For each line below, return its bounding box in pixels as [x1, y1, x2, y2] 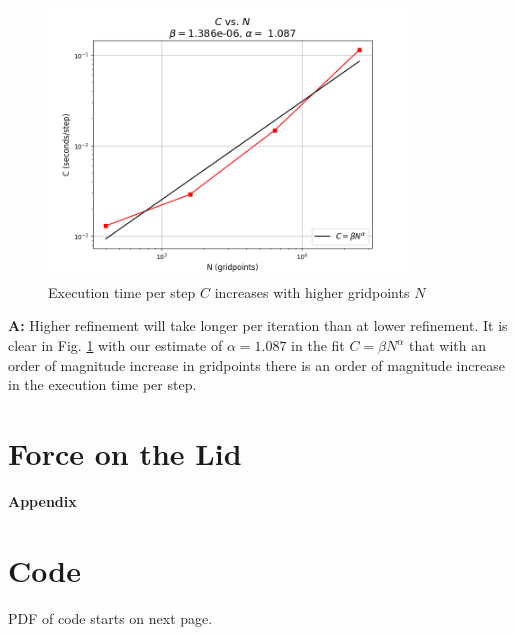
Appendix [8, 490, 77, 511]
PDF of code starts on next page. [8, 607, 213, 628]
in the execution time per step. [8, 374, 197, 395]
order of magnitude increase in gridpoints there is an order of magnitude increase [8, 354, 505, 375]
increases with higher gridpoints [214, 281, 410, 302]
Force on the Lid [8, 433, 242, 474]
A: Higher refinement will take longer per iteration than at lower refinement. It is [8, 315, 508, 336]
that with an [409, 335, 487, 356]
